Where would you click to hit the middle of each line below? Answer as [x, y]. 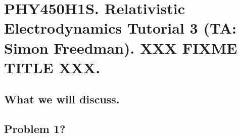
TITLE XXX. [52, 67]
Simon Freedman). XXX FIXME [121, 47]
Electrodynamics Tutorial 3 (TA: [120, 28]
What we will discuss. [62, 99]
